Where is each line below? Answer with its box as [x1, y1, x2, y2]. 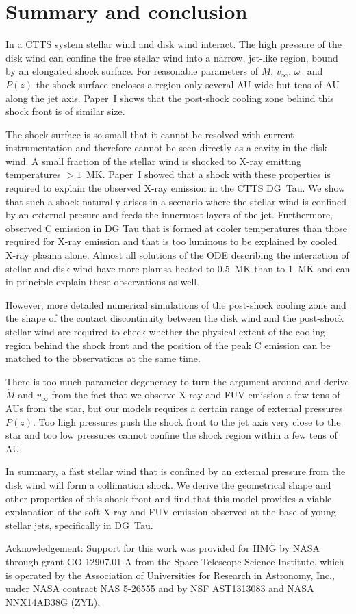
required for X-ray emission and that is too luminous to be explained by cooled [5, 234, 338, 248]
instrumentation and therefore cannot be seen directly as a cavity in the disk [5, 140, 327, 155]
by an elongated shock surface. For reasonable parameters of [5, 64, 258, 78]
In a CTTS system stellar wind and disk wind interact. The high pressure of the [5, 37, 342, 51]
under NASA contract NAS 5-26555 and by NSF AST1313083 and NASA [5, 581, 314, 596]
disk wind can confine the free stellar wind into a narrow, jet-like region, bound [5, 50, 338, 64]
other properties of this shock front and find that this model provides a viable [5, 491, 332, 505]
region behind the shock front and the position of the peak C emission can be [5, 337, 331, 352]
